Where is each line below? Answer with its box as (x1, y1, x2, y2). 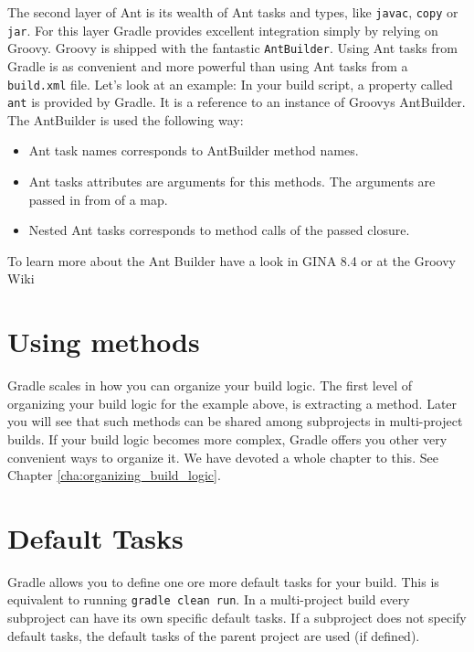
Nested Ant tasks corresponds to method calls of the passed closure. (28, 220, 410, 240)
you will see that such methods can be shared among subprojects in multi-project (7, 412, 463, 431)
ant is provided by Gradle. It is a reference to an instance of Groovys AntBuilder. (7, 92, 466, 112)
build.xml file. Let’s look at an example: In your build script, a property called (7, 74, 453, 93)
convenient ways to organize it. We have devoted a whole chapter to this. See (7, 447, 438, 466)
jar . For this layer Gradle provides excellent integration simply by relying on (7, 20, 438, 39)
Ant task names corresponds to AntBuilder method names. (28, 141, 359, 160)
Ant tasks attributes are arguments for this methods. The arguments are (28, 172, 436, 191)
